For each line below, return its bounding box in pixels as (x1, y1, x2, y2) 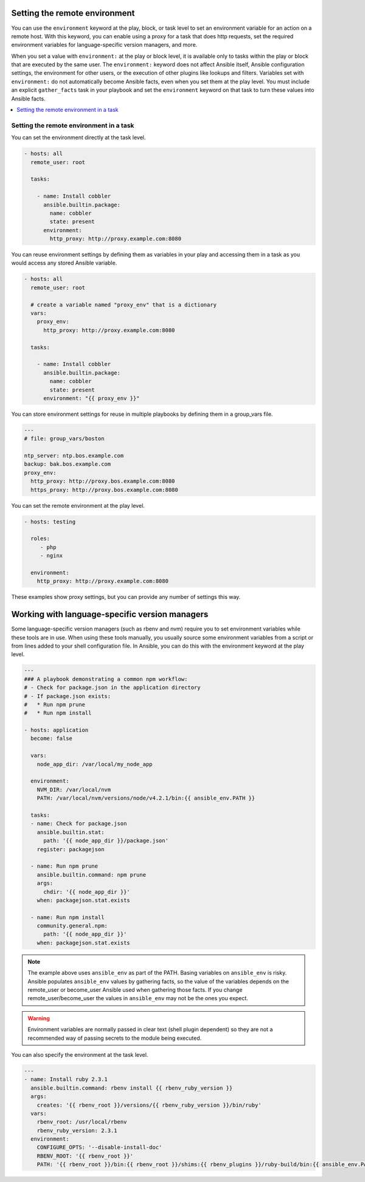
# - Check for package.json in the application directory (24, 684, 201, 691)
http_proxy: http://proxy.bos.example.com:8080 (30, 478, 175, 485)
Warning (27, 1014, 50, 1021)
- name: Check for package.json (30, 820, 127, 827)
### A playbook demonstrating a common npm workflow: (24, 676, 188, 682)
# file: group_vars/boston (24, 435, 105, 442)
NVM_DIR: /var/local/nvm (36, 786, 111, 793)
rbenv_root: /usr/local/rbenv (36, 1119, 127, 1125)
